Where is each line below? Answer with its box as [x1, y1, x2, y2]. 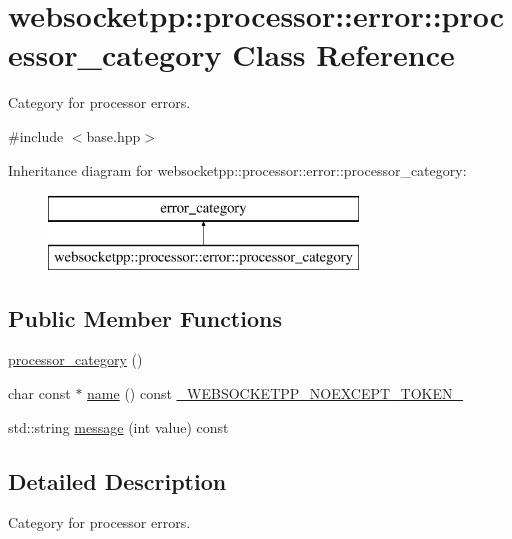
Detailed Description [8, 465, 227, 496]
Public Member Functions [8, 302, 282, 333]
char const [8, 383, 71, 404]
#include [8, 125, 64, 146]
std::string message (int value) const [8, 416, 229, 437]
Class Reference [232, 34, 455, 75]
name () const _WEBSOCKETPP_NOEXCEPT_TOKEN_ [87, 383, 464, 404]
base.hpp [86, 125, 141, 146]
